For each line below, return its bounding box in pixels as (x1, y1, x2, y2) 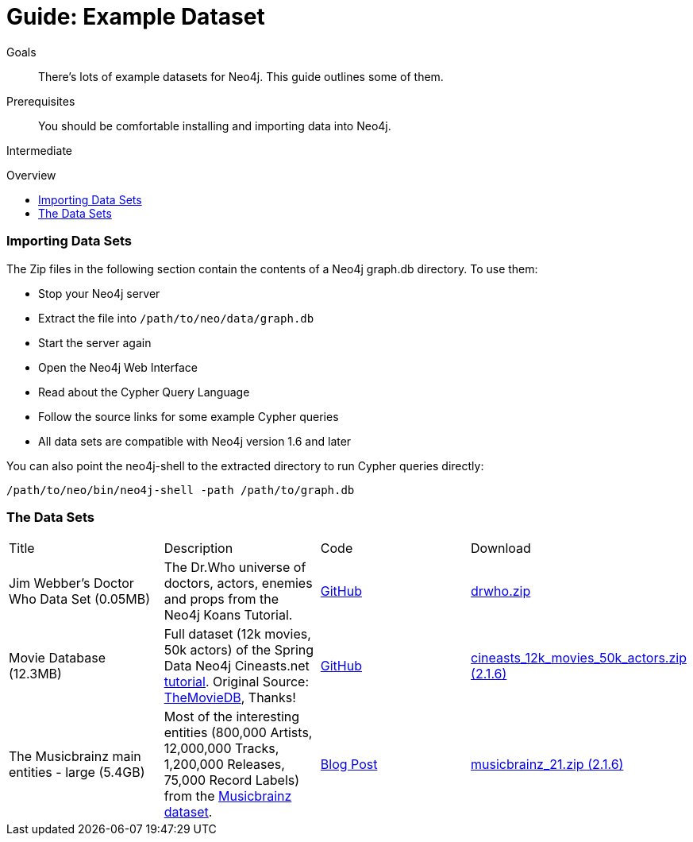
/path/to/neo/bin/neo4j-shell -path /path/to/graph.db (6, 483, 355, 496)
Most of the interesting (164, 709, 300, 725)
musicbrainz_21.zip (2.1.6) (471, 756, 624, 773)
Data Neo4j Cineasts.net (164, 658, 310, 674)
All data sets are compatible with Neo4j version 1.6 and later (38, 434, 352, 448)
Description (164, 540, 233, 557)
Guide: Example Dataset (6, 3, 265, 30)
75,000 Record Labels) (164, 772, 300, 789)
